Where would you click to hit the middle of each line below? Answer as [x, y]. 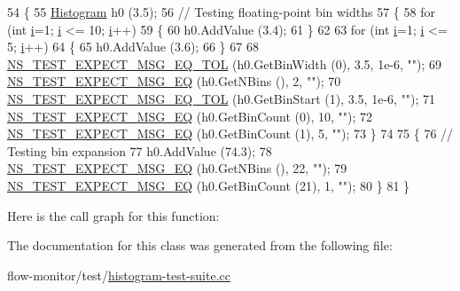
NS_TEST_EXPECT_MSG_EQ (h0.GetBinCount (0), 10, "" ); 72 [190, 116]
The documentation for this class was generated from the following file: [200, 245]
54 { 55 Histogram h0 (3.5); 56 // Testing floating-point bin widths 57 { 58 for [221, 12]
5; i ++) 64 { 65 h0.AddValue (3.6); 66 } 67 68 [133, 47]
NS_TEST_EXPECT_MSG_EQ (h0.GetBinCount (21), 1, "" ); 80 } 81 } [209, 185]
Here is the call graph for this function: [113, 215]
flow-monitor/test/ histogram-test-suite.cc [119, 275]
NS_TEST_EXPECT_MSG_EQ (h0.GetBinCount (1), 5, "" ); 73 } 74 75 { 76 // [230, 134]
